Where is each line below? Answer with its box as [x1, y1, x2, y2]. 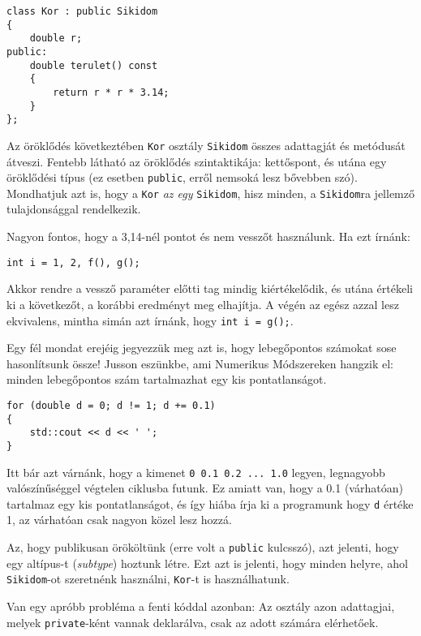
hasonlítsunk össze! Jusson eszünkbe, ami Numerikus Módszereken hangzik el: [6, 355, 393, 372]
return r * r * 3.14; [53, 86, 170, 98]
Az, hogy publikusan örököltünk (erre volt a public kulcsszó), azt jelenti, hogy [6, 539, 399, 556]
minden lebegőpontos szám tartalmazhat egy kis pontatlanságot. [6, 371, 327, 388]
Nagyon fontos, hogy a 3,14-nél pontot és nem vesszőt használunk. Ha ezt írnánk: [6, 228, 410, 245]
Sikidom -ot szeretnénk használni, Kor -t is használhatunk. [6, 570, 290, 587]
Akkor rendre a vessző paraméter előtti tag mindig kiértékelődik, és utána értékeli [6, 280, 413, 297]
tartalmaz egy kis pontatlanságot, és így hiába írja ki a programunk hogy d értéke [6, 495, 414, 512]
